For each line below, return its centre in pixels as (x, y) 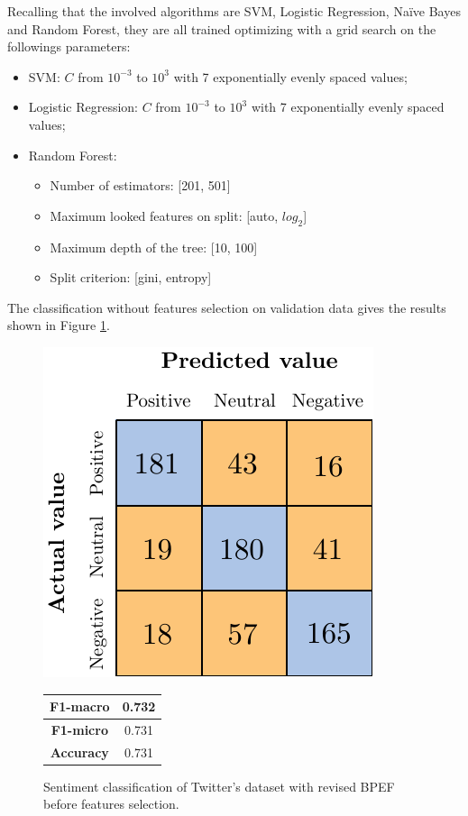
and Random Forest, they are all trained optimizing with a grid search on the (222, 28)
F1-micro (79, 729)
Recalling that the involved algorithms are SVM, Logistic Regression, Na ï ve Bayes (234, 11)
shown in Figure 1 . (59, 325)
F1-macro (80, 706)
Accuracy (79, 752)
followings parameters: (69, 46)
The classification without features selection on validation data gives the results (227, 307)
